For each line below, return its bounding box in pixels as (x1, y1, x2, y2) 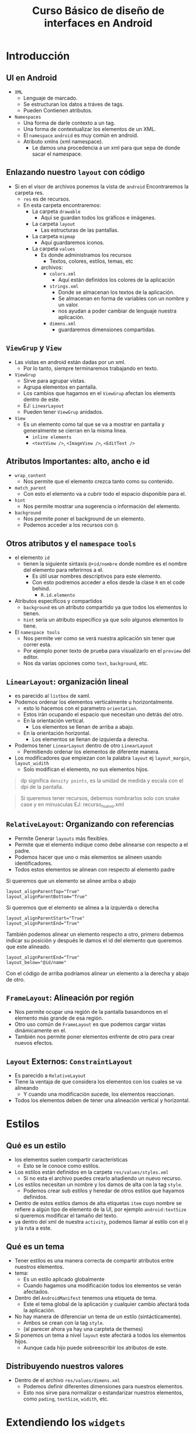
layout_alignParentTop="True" (6, 888, 80, 894)
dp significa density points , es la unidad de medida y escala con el (20, 777, 184, 784)
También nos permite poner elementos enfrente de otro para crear (14, 1033, 175, 1040)
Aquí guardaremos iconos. (40, 239, 105, 246)
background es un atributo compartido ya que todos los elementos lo (23, 604, 187, 611)
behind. (32, 585, 51, 592)
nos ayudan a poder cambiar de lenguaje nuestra (58, 307, 177, 314)
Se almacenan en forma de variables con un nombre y (58, 294, 189, 302)
